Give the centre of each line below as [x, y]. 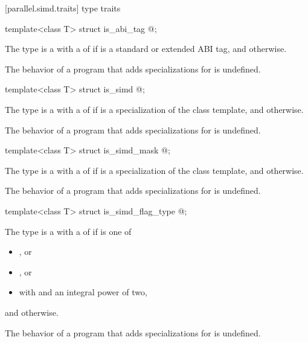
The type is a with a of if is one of [68, 231]
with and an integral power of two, [83, 292]
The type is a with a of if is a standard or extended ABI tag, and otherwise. [146, 49]
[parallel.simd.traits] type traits [63, 8]
